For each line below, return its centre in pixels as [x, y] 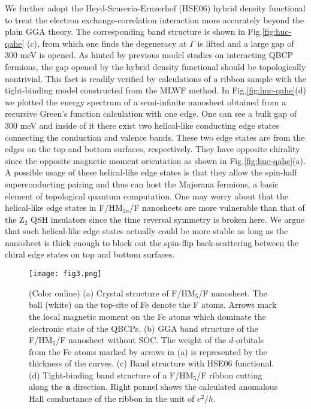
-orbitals [248, 340]
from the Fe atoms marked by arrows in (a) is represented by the [148, 351]
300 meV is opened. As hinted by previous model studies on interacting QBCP [149, 55]
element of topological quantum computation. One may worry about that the [147, 196]
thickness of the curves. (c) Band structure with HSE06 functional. [152, 363]
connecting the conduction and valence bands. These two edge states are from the [155, 137]
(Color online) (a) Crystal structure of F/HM [112, 293]
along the [46, 387]
